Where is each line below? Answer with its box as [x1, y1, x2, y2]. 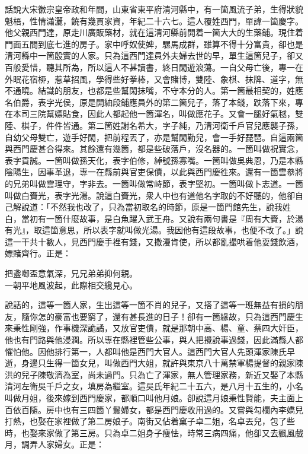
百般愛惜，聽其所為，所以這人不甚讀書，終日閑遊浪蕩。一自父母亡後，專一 [5, 61, 295, 73]
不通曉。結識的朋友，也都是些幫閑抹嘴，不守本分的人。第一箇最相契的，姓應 [5, 84, 303, 97]
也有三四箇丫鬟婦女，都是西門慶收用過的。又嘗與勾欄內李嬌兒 [62, 403, 303, 415]
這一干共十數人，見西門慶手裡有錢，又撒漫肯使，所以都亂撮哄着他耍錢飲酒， [5, 235, 303, 247]
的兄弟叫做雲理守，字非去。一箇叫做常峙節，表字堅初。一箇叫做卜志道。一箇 [5, 177, 303, 189]
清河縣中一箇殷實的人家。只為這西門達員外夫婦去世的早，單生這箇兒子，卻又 [5, 49, 303, 62]
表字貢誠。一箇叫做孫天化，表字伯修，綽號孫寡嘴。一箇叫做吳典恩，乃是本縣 [5, 154, 303, 166]
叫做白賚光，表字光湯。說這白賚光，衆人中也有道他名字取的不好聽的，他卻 [5, 189, 295, 201]
